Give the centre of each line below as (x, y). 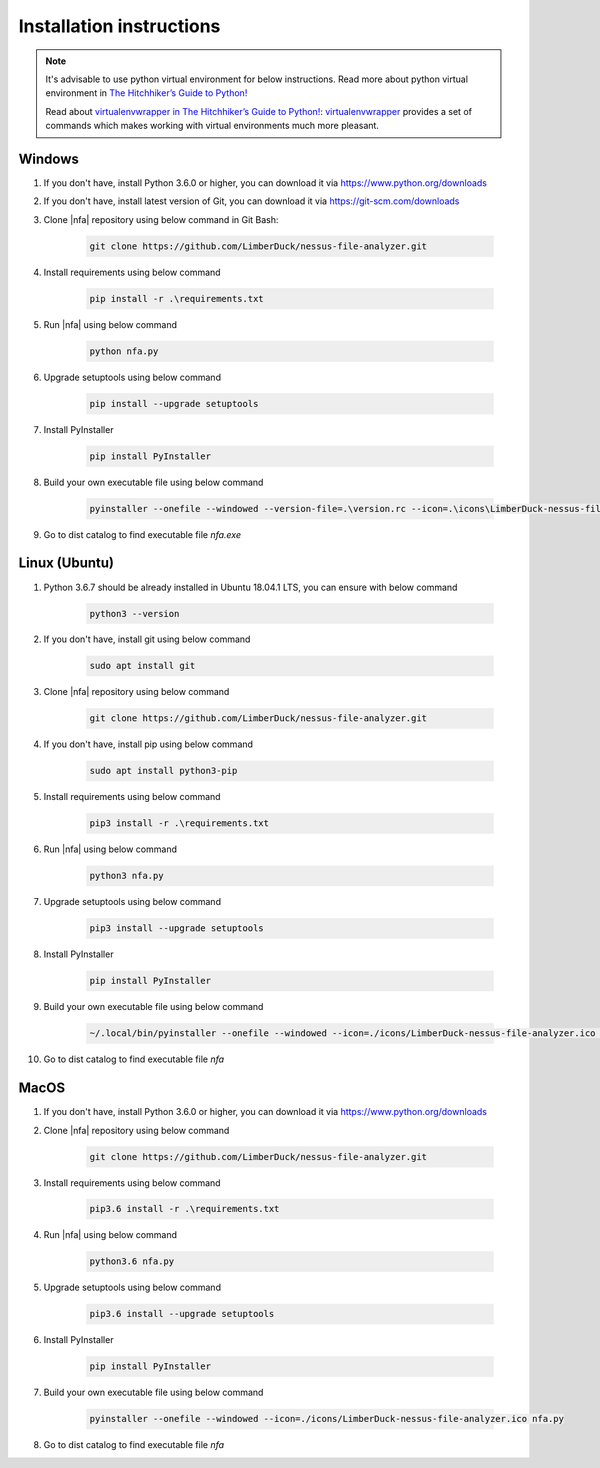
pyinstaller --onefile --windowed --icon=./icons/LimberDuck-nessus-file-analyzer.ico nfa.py (327, 1419)
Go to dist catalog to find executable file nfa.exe (142, 534)
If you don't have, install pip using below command (148, 744)
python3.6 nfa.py (132, 1261)
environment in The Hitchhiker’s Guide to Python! (146, 93)
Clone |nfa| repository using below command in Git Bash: (161, 219)
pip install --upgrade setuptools (174, 403)
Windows (48, 158)
